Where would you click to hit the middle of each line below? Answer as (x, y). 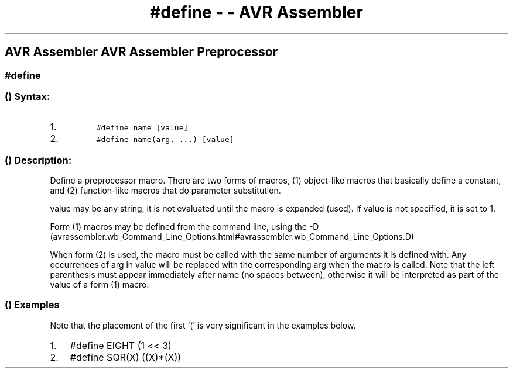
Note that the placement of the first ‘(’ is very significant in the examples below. (203, 325)
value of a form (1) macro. (100, 285)
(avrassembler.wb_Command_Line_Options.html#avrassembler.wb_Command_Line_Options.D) (232, 237)
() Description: (38, 160)
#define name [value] (142, 128)
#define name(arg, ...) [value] (165, 140)
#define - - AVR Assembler (256, 12)
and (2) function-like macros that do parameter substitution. (165, 191)
